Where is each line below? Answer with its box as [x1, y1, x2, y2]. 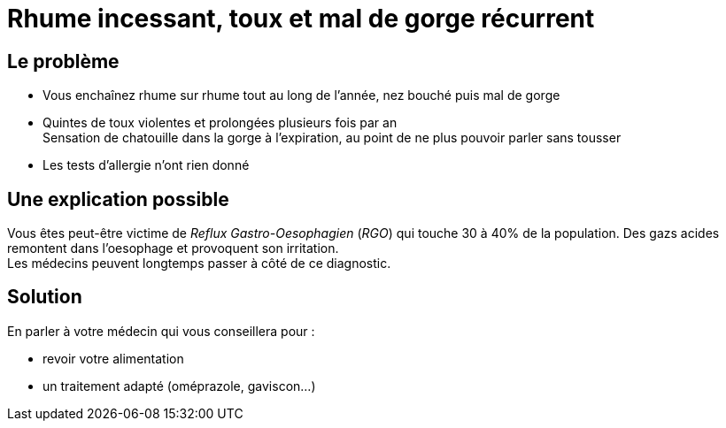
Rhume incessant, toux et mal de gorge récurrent [7, 4, 595, 34]
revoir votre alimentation [42, 350, 184, 366]
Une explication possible [7, 187, 229, 210]
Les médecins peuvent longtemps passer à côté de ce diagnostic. [7, 256, 391, 271]
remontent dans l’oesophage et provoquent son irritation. [7, 241, 339, 256]
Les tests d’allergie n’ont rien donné [42, 157, 250, 173]
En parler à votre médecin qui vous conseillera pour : [7, 323, 315, 339]
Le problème [7, 50, 120, 73]
